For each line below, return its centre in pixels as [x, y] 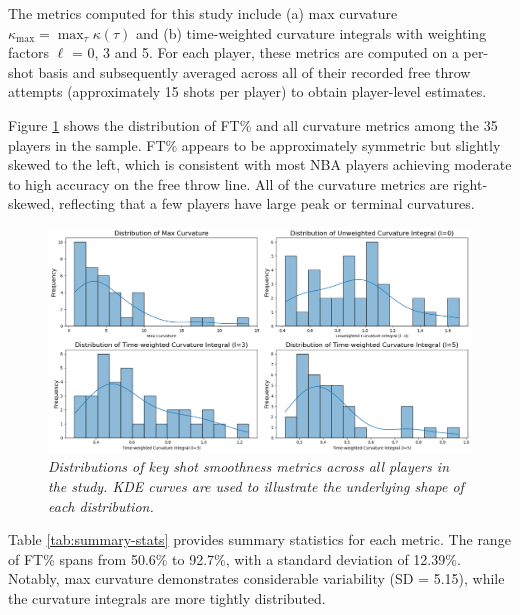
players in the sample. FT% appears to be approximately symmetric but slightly [254, 144]
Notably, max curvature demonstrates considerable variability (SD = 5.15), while [256, 578]
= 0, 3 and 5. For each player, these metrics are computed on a [265, 52]
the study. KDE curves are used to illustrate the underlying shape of [256, 485]
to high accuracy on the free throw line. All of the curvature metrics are [228, 183]
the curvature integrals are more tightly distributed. [167, 597]
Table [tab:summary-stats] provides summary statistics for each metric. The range [259, 539]
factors [28, 52]
